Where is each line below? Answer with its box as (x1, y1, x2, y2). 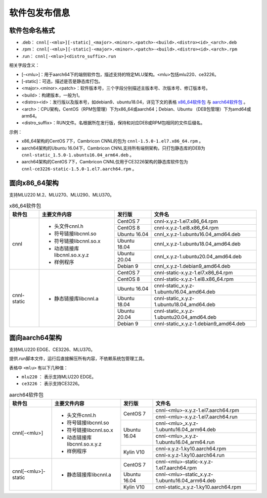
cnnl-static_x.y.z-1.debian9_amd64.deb (154, 320, 246, 327)
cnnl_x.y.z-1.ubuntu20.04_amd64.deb (154, 253, 242, 260)
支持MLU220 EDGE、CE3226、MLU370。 (9, 347, 95, 352)
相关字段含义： (9, 62, 40, 68)
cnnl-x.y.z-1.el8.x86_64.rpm (154, 224, 219, 231)
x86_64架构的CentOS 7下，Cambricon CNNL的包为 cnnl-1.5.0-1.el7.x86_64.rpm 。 (21, 138, 204, 144)
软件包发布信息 (9, 7, 70, 18)
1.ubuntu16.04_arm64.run (155, 439, 215, 446)
